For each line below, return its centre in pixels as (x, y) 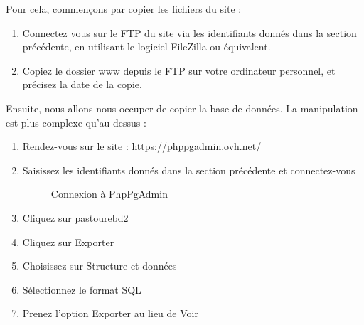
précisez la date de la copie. (82, 84)
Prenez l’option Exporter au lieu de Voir (110, 313)
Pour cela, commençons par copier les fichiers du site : (124, 9)
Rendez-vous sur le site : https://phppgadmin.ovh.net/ (142, 146)
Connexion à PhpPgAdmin (109, 194)
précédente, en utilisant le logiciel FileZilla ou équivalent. (146, 47)
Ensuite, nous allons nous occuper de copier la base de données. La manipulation (182, 108)
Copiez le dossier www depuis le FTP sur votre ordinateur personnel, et (179, 70)
